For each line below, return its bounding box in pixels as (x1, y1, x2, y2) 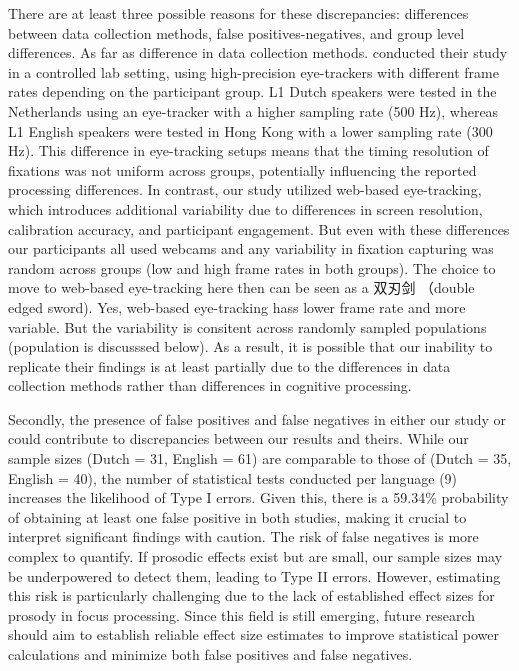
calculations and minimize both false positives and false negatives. (8, 644, 413, 664)
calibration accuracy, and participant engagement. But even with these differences (8, 218, 510, 239)
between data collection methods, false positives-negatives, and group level (8, 22, 465, 43)
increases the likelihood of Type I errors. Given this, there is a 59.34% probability (8, 487, 509, 508)
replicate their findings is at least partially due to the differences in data (8, 355, 451, 376)
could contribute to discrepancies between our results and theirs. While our (8, 428, 469, 449)
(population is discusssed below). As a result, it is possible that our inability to (8, 336, 493, 357)
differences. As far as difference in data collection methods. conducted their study (8, 42, 508, 63)
